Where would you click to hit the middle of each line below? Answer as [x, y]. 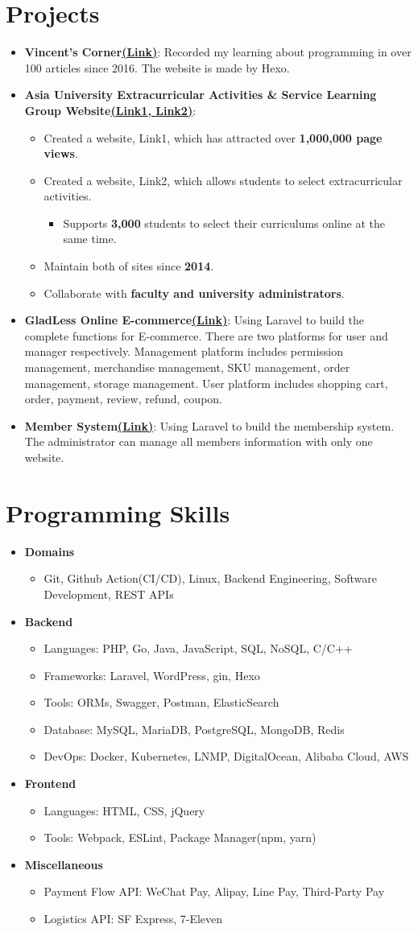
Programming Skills [118, 512]
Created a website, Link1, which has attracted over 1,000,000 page [213, 137]
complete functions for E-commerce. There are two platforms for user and [206, 335]
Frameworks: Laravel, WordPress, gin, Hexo [152, 675]
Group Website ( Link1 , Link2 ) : [110, 110]
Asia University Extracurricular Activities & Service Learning [201, 95]
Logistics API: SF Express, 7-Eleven [133, 919]
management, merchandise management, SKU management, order [187, 367]
